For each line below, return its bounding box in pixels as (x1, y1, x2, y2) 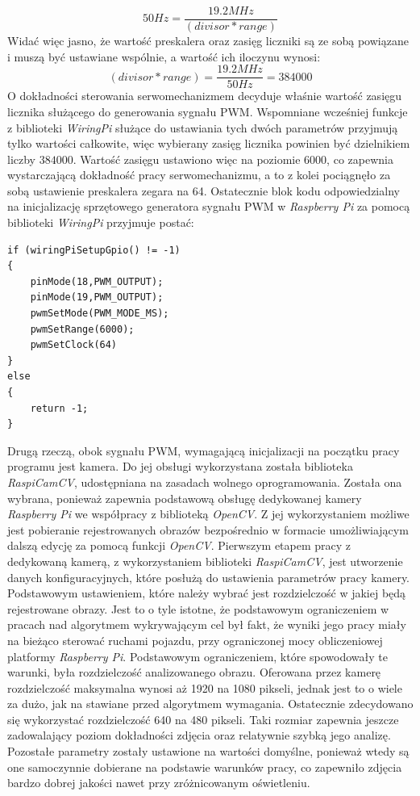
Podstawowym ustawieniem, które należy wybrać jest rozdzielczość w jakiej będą (7, 584, 406, 601)
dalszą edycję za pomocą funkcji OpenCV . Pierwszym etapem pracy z (7, 537, 351, 554)
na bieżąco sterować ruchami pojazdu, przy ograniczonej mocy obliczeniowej (7, 631, 383, 648)
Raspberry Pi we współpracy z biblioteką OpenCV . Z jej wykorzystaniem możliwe (7, 505, 410, 522)
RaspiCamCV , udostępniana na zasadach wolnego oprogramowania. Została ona (7, 473, 402, 490)
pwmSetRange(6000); (30, 323, 135, 335)
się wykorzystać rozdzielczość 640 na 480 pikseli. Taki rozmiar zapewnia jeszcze (7, 710, 399, 727)
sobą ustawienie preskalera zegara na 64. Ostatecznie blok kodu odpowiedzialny (7, 182, 400, 199)
